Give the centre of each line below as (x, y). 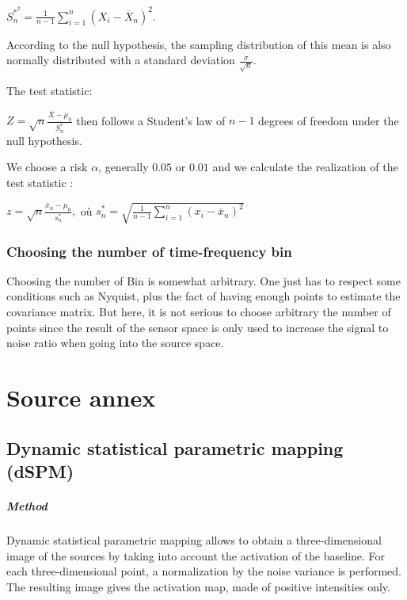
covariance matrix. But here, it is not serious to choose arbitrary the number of (199, 312)
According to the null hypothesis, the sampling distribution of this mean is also (199, 44)
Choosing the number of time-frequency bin (149, 251)
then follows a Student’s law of (151, 120)
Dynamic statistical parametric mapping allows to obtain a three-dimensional (194, 539)
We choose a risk (47, 167)
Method (27, 505)
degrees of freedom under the (329, 120)
